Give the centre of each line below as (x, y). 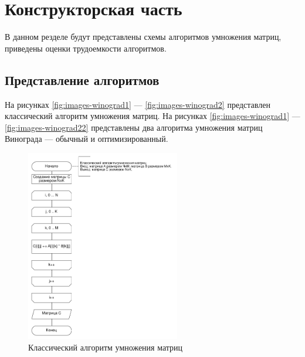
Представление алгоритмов (82, 79)
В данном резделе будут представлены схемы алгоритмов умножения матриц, (143, 37)
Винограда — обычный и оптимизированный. (87, 139)
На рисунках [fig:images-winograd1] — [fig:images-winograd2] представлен (138, 104)
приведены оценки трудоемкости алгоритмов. (86, 48)
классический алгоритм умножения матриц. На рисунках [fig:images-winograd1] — (152, 116)
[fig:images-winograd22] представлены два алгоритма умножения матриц (134, 127)
